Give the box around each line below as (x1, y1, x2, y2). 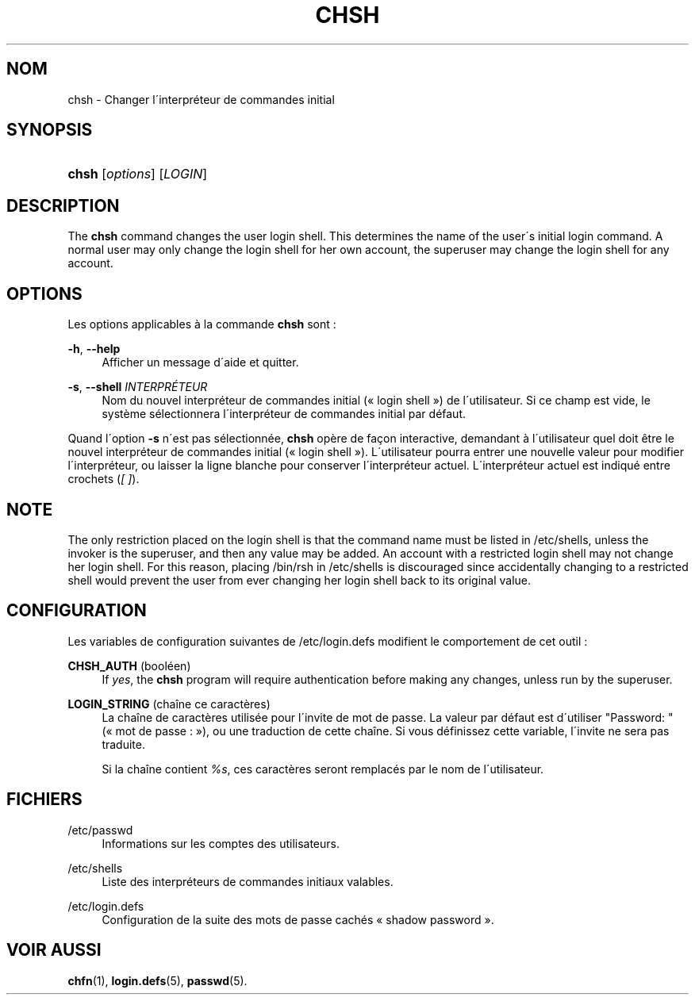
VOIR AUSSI (6, 940, 102, 961)
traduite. (102, 737, 145, 751)
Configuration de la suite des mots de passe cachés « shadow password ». (102, 912, 494, 926)
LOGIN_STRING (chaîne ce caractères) (67, 696, 271, 711)
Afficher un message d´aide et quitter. (102, 355, 299, 370)
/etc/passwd (67, 823, 133, 837)
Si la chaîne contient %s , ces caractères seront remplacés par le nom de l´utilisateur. (102, 761, 544, 776)
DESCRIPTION (6, 195, 120, 216)
